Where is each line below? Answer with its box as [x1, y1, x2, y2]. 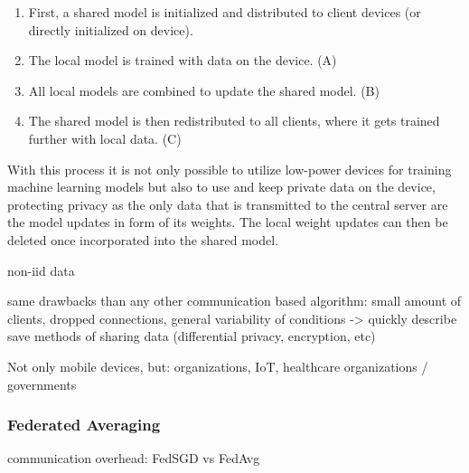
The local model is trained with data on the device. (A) [28, 51, 337, 70]
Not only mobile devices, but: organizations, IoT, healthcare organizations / [7, 356, 428, 375]
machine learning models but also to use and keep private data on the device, [7, 177, 436, 196]
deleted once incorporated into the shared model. [7, 230, 279, 249]
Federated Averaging [7, 413, 161, 436]
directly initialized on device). [28, 20, 193, 39]
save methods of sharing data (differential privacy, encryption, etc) [7, 326, 376, 345]
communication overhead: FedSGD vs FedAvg [7, 449, 260, 468]
